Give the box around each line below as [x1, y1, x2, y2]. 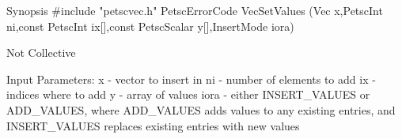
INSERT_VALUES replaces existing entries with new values [6, 117, 300, 133]
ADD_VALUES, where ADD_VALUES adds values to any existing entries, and [6, 101, 396, 118]
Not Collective [6, 44, 76, 61]
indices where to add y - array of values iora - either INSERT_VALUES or [6, 86, 370, 103]
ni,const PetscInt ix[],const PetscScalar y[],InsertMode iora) [6, 17, 294, 34]
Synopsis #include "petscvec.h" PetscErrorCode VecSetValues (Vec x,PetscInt [6, 2, 383, 18]
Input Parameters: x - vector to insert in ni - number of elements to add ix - [6, 70, 376, 87]
